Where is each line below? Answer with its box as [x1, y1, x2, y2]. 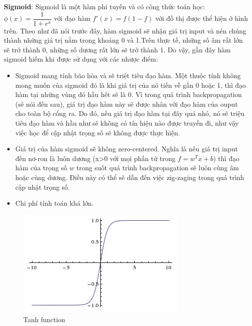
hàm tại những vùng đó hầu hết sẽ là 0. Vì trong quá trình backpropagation [15, 89, 242, 99]
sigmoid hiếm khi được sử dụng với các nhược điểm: [4, 54, 158, 64]
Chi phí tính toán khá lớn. [15, 198, 94, 208]
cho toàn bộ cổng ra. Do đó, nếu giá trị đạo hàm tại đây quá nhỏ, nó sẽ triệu [15, 108, 245, 118]
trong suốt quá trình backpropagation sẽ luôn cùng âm [76, 163, 239, 173]
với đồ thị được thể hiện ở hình [155, 13, 248, 23]
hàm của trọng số [15, 163, 67, 173]
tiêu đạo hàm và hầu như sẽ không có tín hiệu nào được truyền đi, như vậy [15, 118, 239, 128]
